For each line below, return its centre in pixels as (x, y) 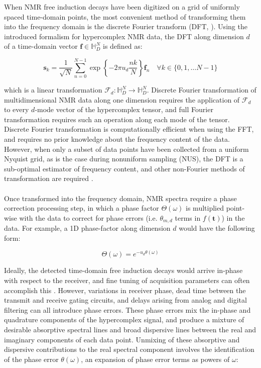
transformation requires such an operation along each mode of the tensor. (117, 119)
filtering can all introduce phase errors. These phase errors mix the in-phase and (127, 309)
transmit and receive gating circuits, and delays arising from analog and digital (125, 300)
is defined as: (123, 46)
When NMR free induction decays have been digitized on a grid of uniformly (122, 7)
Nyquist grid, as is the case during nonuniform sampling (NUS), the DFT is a (124, 159)
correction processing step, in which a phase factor (82, 208)
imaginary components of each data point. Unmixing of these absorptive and (122, 339)
